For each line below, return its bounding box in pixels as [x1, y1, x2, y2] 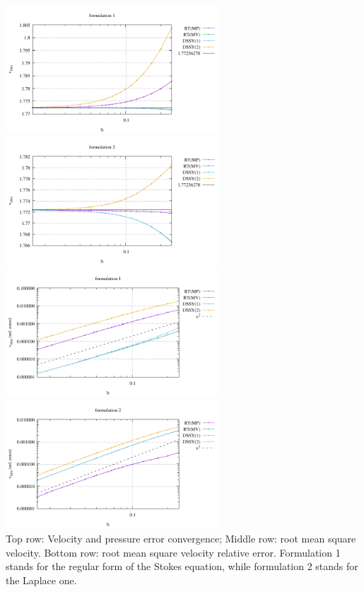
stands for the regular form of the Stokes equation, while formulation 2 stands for [6, 559, 358, 574]
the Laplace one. [6, 572, 77, 587]
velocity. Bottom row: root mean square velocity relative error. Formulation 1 [6, 545, 341, 559]
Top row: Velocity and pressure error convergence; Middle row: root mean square [6, 531, 356, 545]
